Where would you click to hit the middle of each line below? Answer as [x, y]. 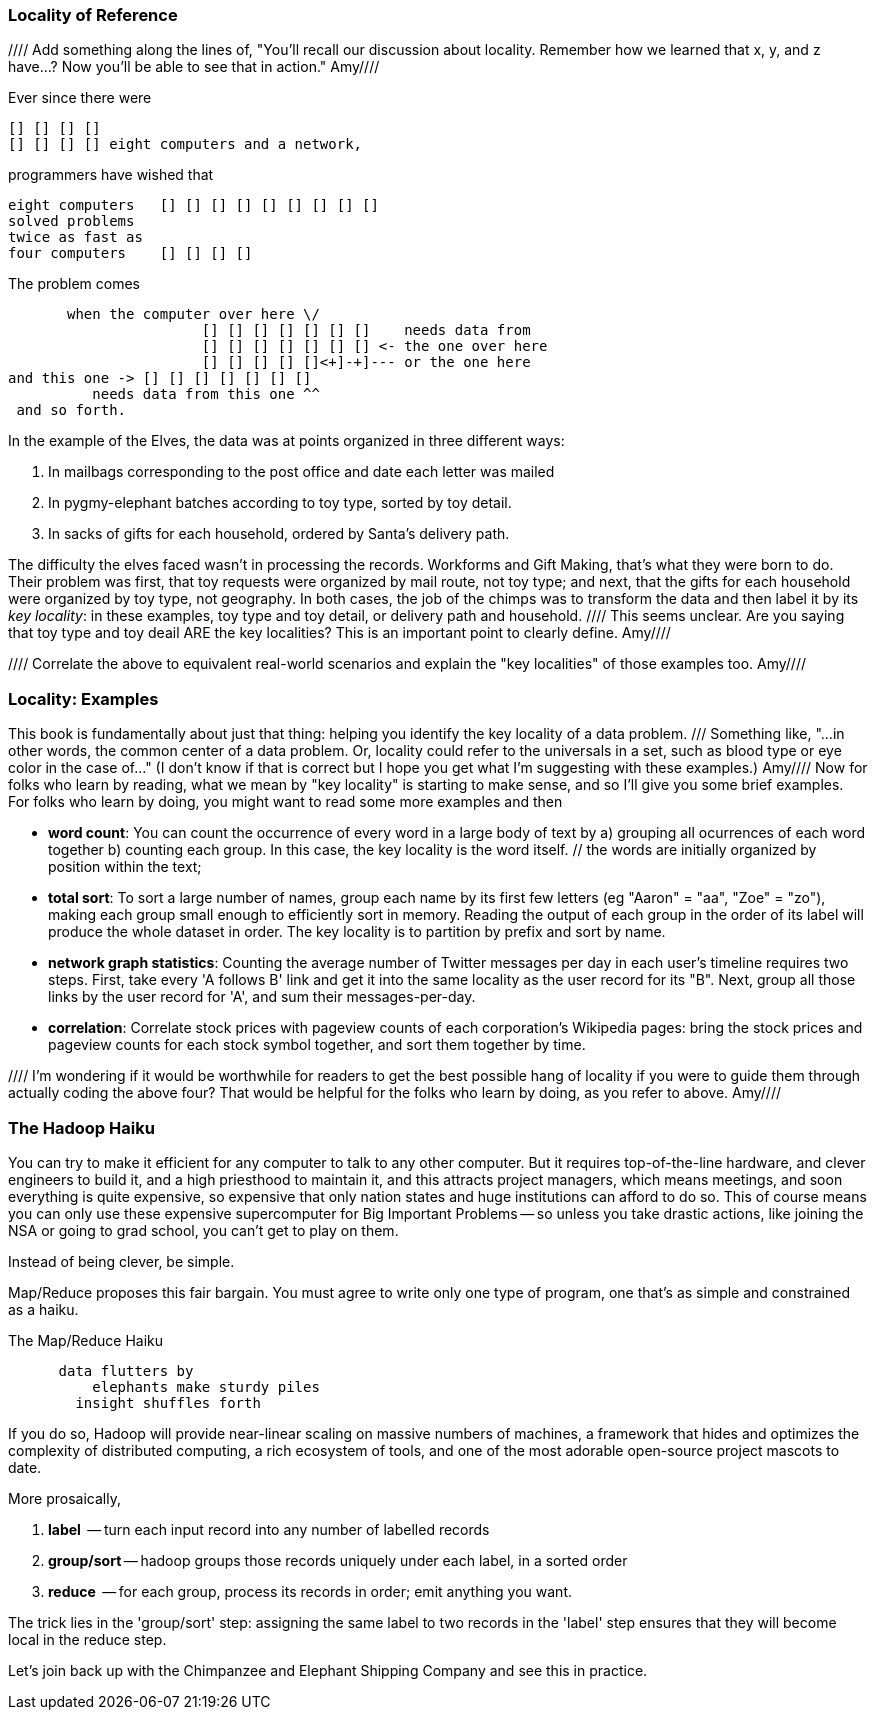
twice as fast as [75, 237]
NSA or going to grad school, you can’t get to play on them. [203, 1230]
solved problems [71, 221]
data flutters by [126, 1370]
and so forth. [71, 410]
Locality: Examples [83, 698]
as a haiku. [43, 1309]
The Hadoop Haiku [81, 1127]
